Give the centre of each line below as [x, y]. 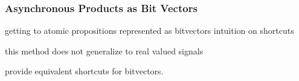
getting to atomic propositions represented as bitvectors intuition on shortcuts [149, 31]
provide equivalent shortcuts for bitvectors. [84, 71]
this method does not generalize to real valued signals [104, 50]
